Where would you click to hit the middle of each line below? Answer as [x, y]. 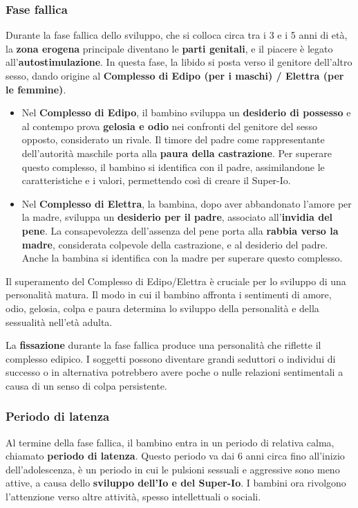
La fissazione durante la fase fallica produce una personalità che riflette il [163, 345]
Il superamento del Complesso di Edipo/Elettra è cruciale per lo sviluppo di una [176, 281]
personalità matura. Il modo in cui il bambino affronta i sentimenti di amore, [169, 294]
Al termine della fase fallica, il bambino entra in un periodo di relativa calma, [170, 442]
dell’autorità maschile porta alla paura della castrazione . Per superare [177, 153]
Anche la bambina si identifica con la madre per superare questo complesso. [182, 258]
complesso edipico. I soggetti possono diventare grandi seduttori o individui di [171, 358]
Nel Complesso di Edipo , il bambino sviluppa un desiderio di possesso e [186, 112]
